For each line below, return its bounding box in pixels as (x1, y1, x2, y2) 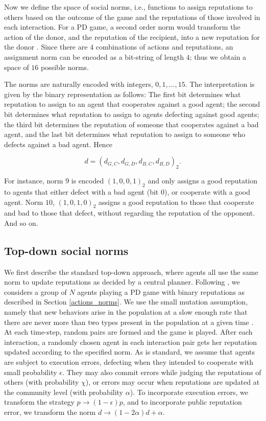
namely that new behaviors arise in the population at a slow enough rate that (4, 307, 248, 317)
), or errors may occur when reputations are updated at (85, 377, 260, 387)
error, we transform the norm (4, 407, 96, 417)
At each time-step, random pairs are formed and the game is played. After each (4, 326, 253, 337)
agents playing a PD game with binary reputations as (77, 286, 245, 297)
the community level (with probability (4, 386, 124, 397)
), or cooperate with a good (164, 186, 251, 197)
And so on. (4, 217, 38, 228)
